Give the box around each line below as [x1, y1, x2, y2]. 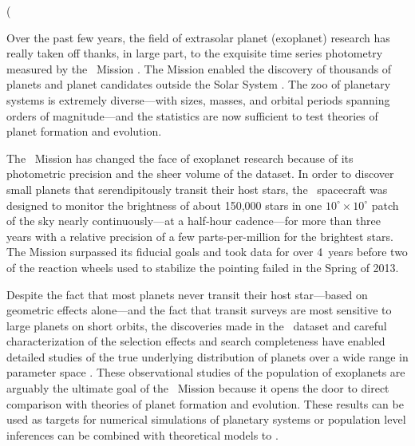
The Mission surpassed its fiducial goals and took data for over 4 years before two [6, 243, 408, 260]
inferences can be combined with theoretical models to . [6, 426, 279, 443]
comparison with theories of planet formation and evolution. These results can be [6, 395, 404, 412]
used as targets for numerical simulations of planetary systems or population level [6, 411, 406, 428]
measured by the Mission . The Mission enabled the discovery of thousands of [6, 60, 392, 77]
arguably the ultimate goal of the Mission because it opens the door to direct [6, 380, 389, 397]
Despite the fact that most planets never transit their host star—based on [6, 286, 368, 302]
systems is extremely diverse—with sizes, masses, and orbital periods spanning [6, 91, 390, 108]
